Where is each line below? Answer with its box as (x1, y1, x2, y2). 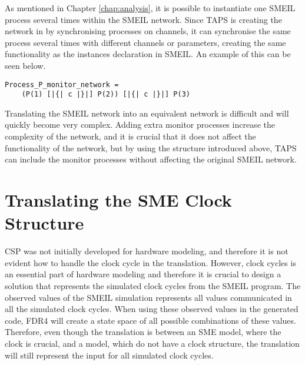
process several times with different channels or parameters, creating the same (5, 36, 286, 48)
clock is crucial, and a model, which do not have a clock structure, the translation (5, 337, 300, 349)
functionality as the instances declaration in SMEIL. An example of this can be (5, 48, 291, 60)
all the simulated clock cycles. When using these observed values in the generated (5, 303, 299, 315)
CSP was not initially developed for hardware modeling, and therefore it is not (5, 245, 289, 257)
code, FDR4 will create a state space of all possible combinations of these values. (5, 314, 296, 326)
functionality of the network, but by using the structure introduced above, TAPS (5, 141, 297, 154)
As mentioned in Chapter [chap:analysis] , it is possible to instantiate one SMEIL (5, 2, 296, 14)
